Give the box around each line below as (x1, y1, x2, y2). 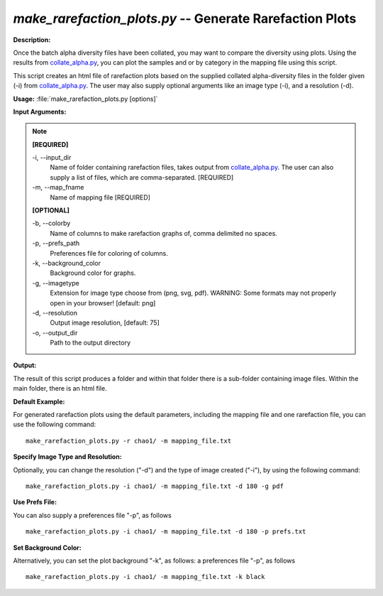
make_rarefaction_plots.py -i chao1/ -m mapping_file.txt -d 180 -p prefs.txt (26, 528, 306, 536)
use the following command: (13, 420, 96, 429)
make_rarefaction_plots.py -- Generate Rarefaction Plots (13, 11, 357, 26)
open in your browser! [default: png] (50, 298, 156, 307)
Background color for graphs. (50, 269, 136, 277)
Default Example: (13, 397, 65, 406)
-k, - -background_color (32, 259, 101, 267)
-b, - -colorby (32, 219, 71, 227)
